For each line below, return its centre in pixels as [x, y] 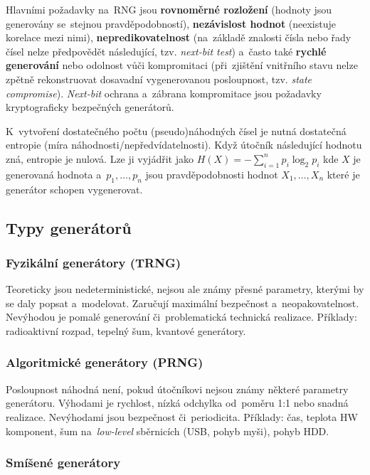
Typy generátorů [69, 227]
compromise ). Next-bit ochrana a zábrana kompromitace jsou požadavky [164, 93]
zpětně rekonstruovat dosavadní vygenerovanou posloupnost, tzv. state [159, 79]
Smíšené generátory [63, 463]
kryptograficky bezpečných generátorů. [90, 107]
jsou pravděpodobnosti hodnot [212, 174]
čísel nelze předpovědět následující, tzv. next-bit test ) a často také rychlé [166, 51]
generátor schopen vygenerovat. [74, 189]
